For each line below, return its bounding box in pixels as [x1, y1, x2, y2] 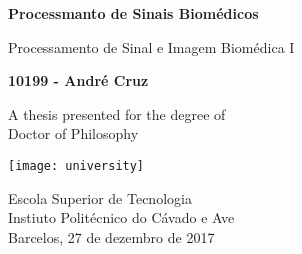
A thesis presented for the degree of [8, 103, 226, 124]
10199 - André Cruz [8, 70, 149, 91]
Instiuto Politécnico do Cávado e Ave [8, 207, 235, 228]
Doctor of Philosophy [8, 123, 139, 144]
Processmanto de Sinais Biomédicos [8, 3, 259, 23]
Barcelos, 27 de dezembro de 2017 [8, 226, 215, 247]
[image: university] [8, 158, 145, 173]
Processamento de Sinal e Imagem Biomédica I [8, 36, 295, 57]
